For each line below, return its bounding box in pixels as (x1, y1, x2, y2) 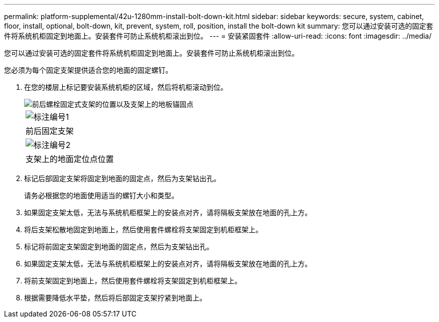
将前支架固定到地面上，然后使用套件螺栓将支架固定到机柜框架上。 (24, 276, 242, 285)
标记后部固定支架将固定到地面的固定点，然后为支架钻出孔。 (24, 174, 221, 183)
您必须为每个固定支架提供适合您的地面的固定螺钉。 (4, 66, 172, 74)
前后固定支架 (26, 126, 74, 136)
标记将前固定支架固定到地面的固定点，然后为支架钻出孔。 (24, 242, 213, 251)
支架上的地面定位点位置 (26, 154, 114, 164)
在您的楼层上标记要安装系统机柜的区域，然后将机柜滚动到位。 (24, 83, 228, 91)
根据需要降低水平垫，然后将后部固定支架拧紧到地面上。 (24, 293, 206, 302)
